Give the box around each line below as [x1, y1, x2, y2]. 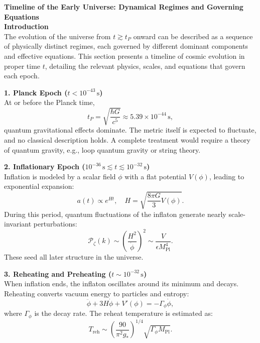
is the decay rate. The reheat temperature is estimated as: [34, 308, 213, 318]
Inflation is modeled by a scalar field [4, 171, 116, 181]
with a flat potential [124, 171, 187, 181]
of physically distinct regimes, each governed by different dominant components [4, 41, 248, 51]
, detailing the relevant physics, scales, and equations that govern [45, 60, 245, 71]
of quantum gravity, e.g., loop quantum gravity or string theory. [4, 144, 201, 155]
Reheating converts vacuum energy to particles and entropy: [4, 288, 189, 299]
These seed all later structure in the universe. [4, 252, 144, 262]
